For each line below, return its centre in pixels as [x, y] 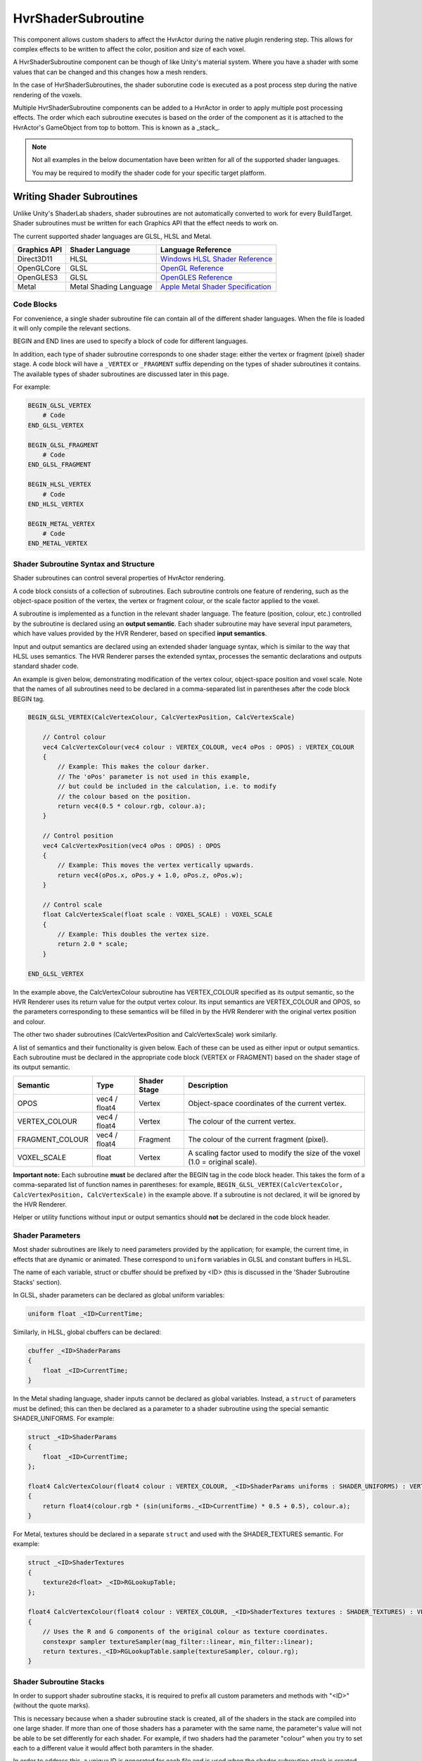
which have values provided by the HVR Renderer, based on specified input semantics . [140, 633]
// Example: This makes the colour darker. [134, 767]
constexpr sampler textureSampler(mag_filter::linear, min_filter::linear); [178, 1642]
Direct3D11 [35, 259]
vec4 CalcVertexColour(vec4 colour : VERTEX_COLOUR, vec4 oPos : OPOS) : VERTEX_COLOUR [198, 747]
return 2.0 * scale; [93, 944]
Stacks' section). [38, 1282]
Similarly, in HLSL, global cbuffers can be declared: [87, 1332]
